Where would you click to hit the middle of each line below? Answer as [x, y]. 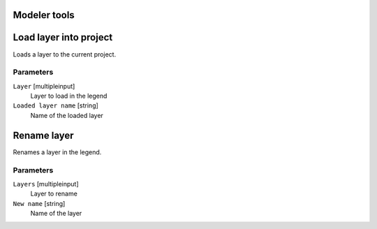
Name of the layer [56, 214]
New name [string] [39, 203]
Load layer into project [63, 37]
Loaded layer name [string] [56, 105]
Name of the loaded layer [67, 115]
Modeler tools [44, 15]
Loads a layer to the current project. [65, 54]
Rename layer [43, 135]
